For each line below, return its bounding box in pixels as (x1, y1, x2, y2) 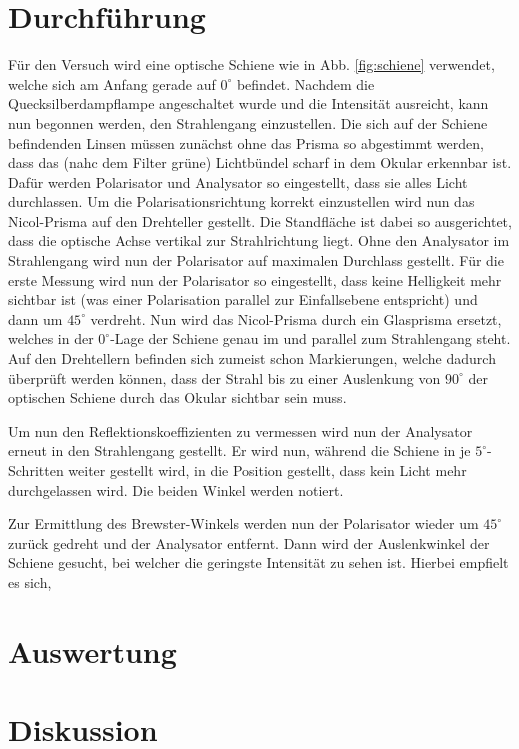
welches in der (8, 328, 94, 349)
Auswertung (8, 630, 177, 671)
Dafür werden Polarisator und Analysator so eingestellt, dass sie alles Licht (8, 171, 468, 192)
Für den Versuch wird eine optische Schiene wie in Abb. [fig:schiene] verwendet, (8, 54, 495, 75)
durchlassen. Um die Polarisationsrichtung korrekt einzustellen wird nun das (8, 191, 475, 212)
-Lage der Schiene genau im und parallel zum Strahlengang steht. (110, 328, 511, 349)
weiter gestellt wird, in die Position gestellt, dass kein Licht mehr (68, 460, 467, 480)
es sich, (8, 571, 52, 592)
